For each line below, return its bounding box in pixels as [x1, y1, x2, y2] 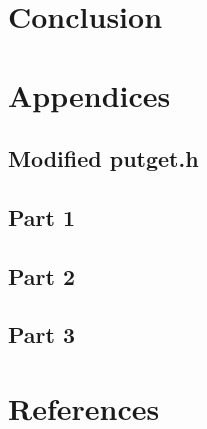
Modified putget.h [8, 143, 199, 174]
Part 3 [8, 319, 76, 350]
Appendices [8, 74, 171, 115]
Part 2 [8, 260, 76, 291]
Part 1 [8, 201, 76, 232]
